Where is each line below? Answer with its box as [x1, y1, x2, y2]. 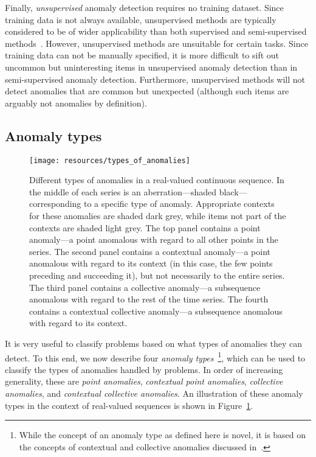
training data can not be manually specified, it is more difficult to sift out [5, 49, 280, 61]
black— [219, 185, 247, 198]
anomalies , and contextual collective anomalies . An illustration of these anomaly [5, 386, 303, 399]
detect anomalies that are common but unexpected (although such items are [5, 85, 289, 97]
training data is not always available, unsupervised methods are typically [5, 13, 276, 26]
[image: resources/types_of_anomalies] [29, 156, 190, 165]
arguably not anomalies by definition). [5, 96, 147, 109]
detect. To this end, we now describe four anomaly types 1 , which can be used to [5, 349, 306, 364]
